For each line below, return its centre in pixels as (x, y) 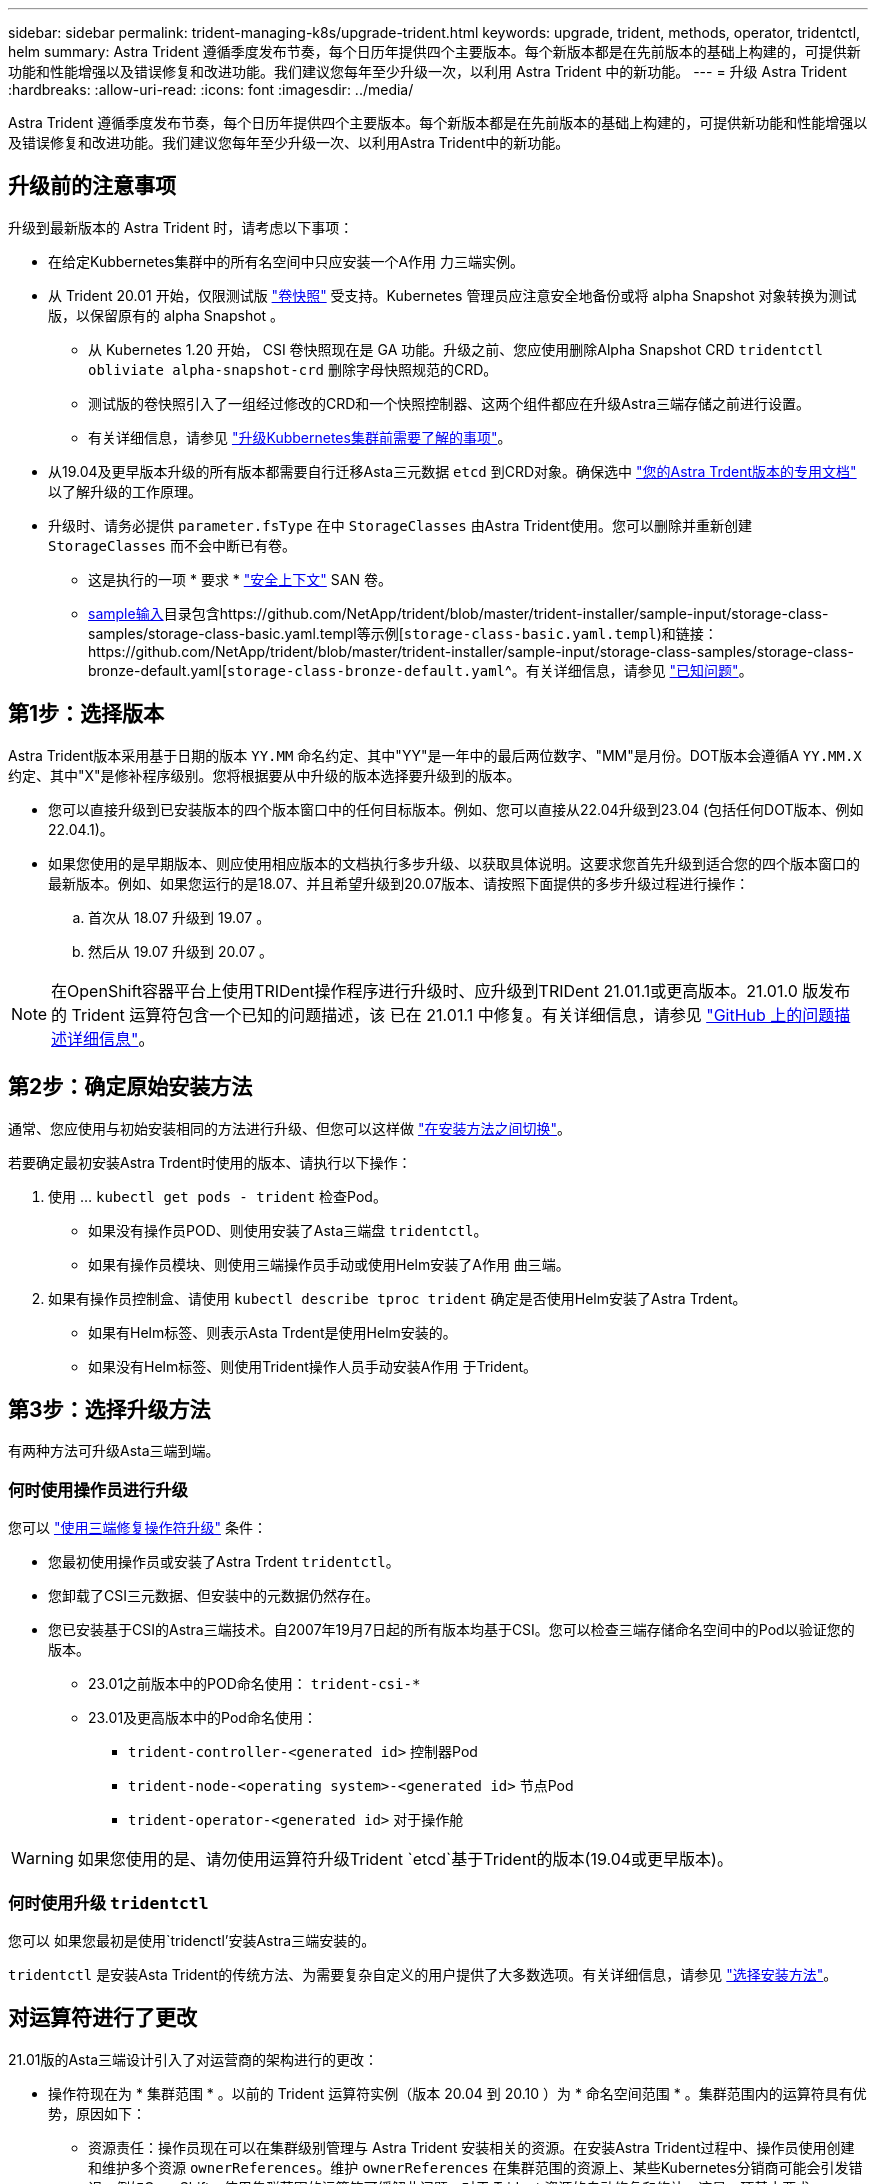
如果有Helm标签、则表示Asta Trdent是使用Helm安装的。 (272, 1332)
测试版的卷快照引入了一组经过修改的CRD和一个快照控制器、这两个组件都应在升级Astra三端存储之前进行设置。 (449, 403)
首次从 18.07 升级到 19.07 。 (179, 917)
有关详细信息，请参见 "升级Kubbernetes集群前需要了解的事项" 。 (300, 437)
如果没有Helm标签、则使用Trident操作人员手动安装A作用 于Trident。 (313, 1366)
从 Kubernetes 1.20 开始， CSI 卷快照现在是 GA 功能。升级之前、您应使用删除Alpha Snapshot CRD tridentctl (455, 349)
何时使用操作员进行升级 (98, 1489)
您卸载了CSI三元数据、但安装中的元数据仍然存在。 (213, 1596)
